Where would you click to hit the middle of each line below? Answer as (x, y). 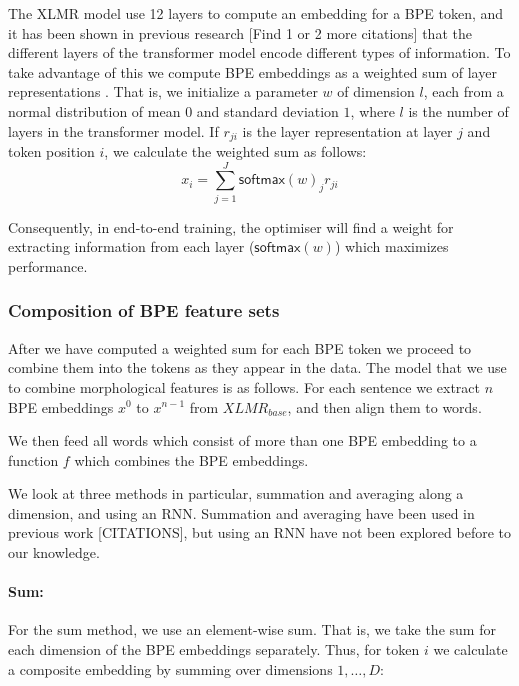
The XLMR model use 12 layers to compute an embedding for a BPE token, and (256, 13)
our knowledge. (54, 552)
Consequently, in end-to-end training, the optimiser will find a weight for (231, 226)
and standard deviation (267, 110)
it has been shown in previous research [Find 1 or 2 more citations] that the (240, 32)
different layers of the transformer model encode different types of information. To (259, 52)
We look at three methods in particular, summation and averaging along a (236, 493)
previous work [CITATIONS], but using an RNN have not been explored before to (259, 532)
